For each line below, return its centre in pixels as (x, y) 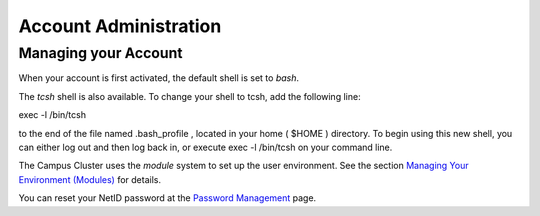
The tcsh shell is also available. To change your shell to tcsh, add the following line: (189, 96)
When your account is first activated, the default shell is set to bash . (159, 78)
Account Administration (120, 26)
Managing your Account (100, 53)
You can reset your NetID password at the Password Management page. (167, 198)
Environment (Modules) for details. (90, 179)
